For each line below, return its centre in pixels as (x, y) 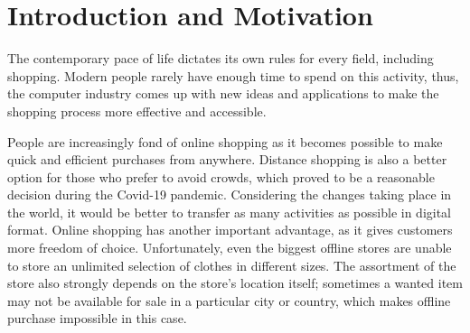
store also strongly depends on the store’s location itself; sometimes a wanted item (235, 283)
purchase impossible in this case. (97, 318)
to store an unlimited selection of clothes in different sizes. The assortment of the (232, 265)
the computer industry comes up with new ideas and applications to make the (223, 93)
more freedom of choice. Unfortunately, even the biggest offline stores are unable (230, 248)
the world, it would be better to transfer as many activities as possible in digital (230, 212)
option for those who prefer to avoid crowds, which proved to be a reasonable (221, 176)
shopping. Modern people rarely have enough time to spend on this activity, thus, (233, 75)
